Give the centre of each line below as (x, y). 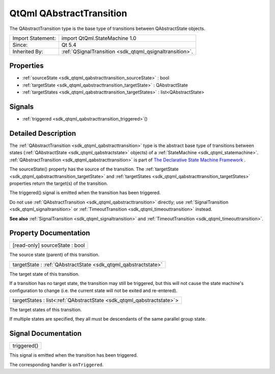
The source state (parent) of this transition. (54, 255)
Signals (22, 107)
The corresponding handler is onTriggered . (57, 364)
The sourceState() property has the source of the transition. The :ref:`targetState (94, 169)
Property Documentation (50, 233)
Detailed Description (43, 133)
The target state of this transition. (45, 274)
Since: (20, 45)
